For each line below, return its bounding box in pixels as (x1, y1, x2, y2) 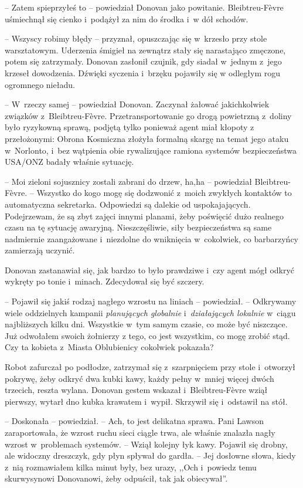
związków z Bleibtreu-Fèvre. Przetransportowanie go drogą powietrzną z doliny (5, 109, 292, 121)
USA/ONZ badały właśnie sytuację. (5, 155, 134, 168)
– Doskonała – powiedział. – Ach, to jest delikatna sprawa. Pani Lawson (5, 415, 264, 427)
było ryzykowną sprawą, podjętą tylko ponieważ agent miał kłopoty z (5, 121, 254, 133)
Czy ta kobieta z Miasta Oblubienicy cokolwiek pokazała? (5, 341, 214, 353)
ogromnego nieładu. (5, 78, 75, 90)
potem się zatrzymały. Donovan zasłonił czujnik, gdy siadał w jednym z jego (5, 55, 282, 67)
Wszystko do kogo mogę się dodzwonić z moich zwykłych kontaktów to (36, 187, 292, 199)
